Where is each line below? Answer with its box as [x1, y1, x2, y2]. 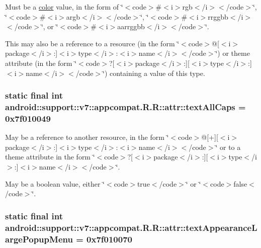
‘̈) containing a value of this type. [103, 67, 205, 78]
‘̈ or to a [215, 141, 241, 152]
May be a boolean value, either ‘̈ [5, 178, 105, 189]
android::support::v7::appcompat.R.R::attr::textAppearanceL [5, 221, 257, 233]
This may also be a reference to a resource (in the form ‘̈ [5, 38, 180, 48]
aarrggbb [117, 21, 145, 32]
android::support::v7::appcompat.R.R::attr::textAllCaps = [5, 101, 246, 113]
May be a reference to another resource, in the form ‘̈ [5, 132, 169, 142]
